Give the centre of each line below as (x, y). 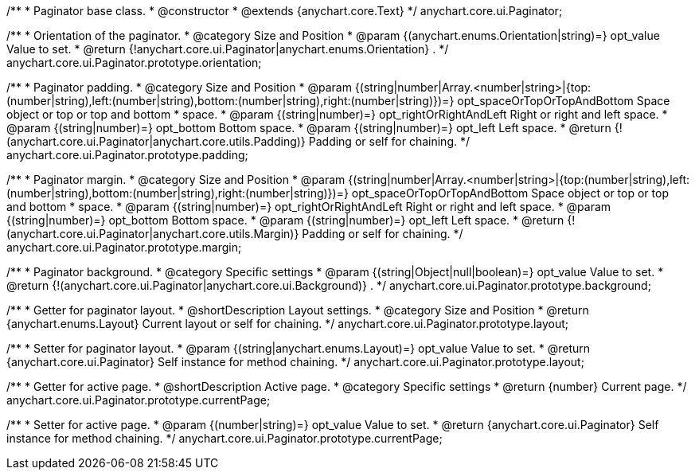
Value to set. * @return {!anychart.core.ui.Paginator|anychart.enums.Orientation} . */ (228, 49)
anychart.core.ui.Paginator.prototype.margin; (124, 247)
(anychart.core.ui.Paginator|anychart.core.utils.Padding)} (156, 141)
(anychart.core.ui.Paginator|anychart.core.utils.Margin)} (153, 234)
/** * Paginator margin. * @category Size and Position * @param (176, 179)
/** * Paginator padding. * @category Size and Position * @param (179, 87)
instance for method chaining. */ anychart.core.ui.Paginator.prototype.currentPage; (225, 438)
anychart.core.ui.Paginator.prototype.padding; (127, 155)
